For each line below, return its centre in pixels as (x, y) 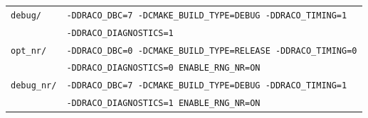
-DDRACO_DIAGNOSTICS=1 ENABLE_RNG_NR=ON (163, 104)
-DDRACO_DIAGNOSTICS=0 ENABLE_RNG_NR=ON (163, 68)
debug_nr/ (34, 86)
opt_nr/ (29, 51)
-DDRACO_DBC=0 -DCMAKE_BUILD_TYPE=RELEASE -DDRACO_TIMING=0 (212, 51)
